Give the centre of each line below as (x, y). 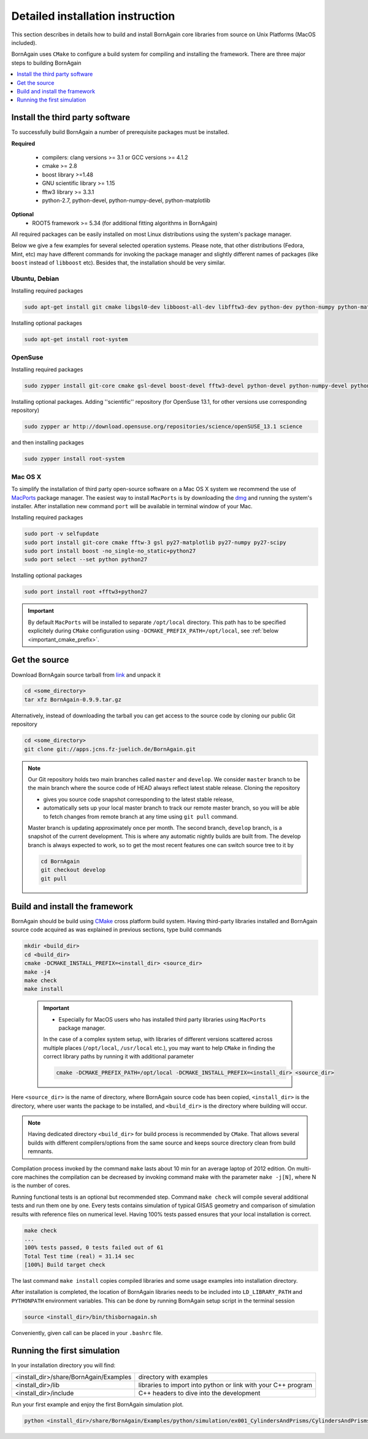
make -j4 (37, 972)
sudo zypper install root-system (75, 459)
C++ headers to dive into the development (199, 1394)
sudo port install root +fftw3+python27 (86, 592)
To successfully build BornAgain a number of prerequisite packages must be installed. (120, 132)
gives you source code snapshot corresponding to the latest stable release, (139, 799)
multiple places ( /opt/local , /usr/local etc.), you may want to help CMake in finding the (159, 1047)
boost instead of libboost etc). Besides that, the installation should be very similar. (118, 263)
